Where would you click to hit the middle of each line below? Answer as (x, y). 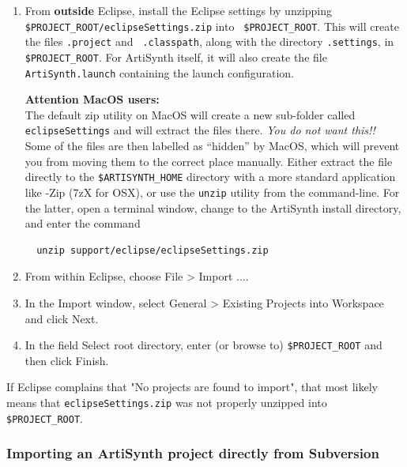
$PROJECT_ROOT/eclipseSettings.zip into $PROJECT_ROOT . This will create (212, 26)
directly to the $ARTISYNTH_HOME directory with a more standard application (210, 177)
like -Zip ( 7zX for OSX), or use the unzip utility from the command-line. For (212, 192)
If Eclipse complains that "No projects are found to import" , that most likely (192, 387)
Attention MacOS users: (92, 99)
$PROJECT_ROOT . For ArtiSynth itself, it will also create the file (176, 56)
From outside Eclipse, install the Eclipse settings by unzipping (179, 10)
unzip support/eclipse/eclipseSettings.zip (153, 250)
